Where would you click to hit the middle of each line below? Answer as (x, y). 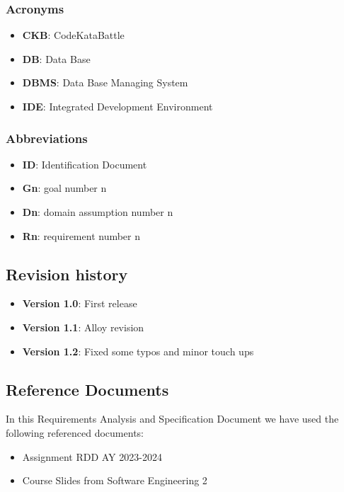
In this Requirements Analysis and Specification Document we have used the (172, 419)
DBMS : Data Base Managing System (105, 82)
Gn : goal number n (64, 188)
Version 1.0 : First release (80, 303)
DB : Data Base (56, 58)
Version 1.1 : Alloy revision (83, 327)
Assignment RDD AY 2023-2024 (92, 456)
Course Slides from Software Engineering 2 (115, 480)
